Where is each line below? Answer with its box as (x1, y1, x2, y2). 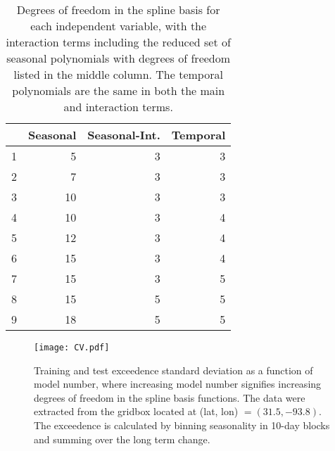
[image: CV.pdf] (34, 343, 110, 352)
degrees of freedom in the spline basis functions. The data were (34, 390, 305, 405)
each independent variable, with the (30, 18, 207, 34)
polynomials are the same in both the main (12, 82, 225, 99)
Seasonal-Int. (87, 127, 160, 143)
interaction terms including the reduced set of (6, 34, 231, 50)
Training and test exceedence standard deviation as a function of (34, 362, 313, 377)
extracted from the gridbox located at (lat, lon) (34, 404, 239, 419)
